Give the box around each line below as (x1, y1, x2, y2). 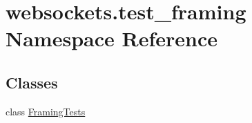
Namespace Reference (6, 24, 217, 53)
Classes (6, 71, 58, 93)
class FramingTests (6, 104, 86, 118)
